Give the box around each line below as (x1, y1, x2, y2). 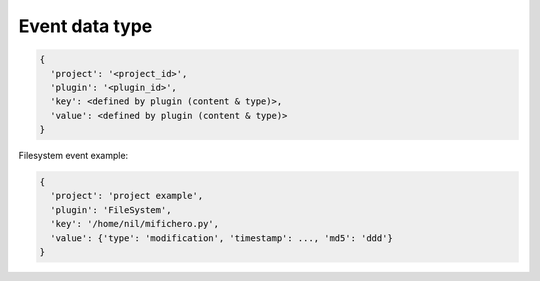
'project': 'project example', (50, 190, 204, 202)
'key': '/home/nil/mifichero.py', (50, 218, 220, 230)
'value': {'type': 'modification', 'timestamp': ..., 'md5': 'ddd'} (50, 232, 394, 244)
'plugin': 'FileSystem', (50, 204, 172, 215)
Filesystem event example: (18, 150, 129, 162)
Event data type (18, 15, 153, 37)
